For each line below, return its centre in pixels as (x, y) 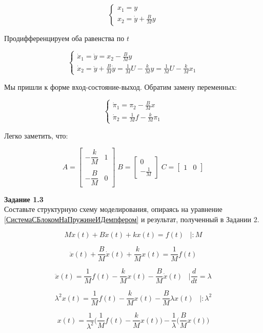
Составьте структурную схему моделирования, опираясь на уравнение (113, 209)
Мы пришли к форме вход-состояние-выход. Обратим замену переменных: (120, 86)
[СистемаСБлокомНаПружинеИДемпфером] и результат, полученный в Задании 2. (132, 219)
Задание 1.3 (24, 199)
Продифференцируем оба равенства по (64, 38)
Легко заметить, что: (36, 135)
